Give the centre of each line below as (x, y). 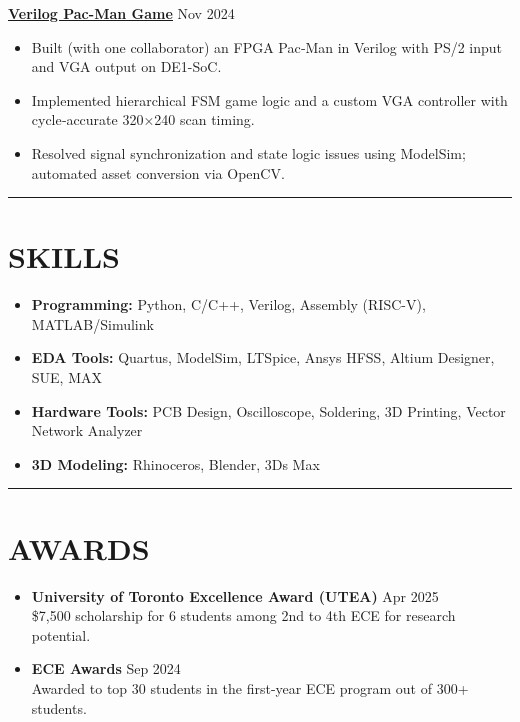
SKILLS (64, 256)
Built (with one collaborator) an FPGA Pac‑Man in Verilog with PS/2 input (267, 46)
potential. (61, 634)
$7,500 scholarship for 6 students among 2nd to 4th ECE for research (243, 615)
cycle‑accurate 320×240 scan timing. (143, 119)
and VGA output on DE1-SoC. (126, 66)
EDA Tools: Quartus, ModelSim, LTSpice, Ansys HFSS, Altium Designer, (263, 357)
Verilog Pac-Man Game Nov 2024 (121, 13)
